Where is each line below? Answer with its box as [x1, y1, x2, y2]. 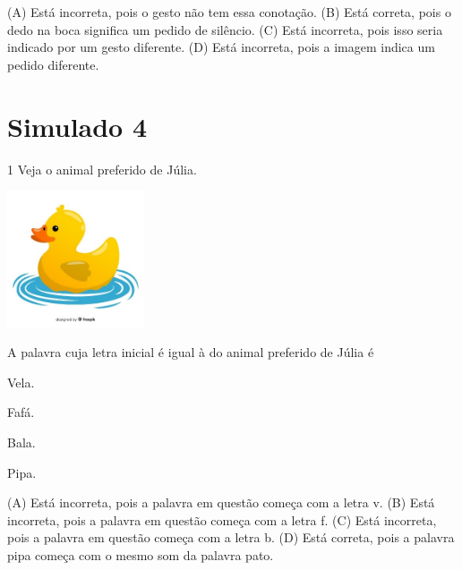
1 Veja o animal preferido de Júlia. [7, 159, 197, 178]
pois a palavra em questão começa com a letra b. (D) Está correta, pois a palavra [7, 528, 455, 547]
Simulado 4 [7, 107, 148, 144]
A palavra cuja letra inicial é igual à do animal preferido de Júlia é [7, 343, 374, 362]
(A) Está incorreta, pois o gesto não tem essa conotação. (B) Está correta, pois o [7, 3, 451, 21]
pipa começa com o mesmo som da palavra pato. [7, 546, 274, 565]
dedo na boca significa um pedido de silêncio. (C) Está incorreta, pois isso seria [7, 20, 443, 38]
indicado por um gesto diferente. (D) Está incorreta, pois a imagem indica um [7, 38, 435, 56]
